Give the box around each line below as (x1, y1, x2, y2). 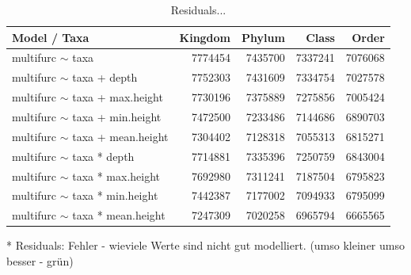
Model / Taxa (12, 29, 89, 45)
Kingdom (179, 29, 231, 45)
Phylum (242, 29, 285, 45)
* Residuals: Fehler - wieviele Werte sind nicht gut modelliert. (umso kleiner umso (6, 237, 405, 254)
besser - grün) (6, 252, 74, 269)
